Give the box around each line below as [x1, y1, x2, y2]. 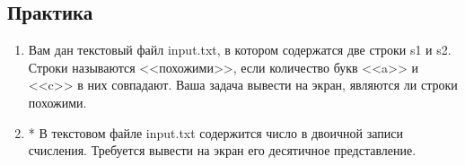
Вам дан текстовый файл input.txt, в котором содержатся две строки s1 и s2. [28, 40, 452, 59]
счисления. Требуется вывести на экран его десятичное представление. [28, 141, 417, 160]
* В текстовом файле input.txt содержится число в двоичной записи [28, 123, 403, 142]
